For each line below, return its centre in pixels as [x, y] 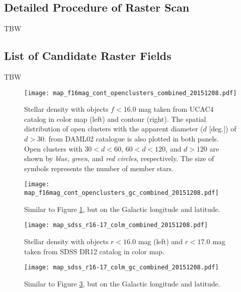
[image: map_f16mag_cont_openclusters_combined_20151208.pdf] [131, 93]
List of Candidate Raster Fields [88, 56]
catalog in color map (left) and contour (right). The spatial [115, 119]
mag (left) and [160, 241]
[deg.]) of [223, 129]
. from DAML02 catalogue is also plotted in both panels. [131, 139]
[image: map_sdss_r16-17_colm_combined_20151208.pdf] [116, 225]
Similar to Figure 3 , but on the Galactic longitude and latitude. [122, 283]
